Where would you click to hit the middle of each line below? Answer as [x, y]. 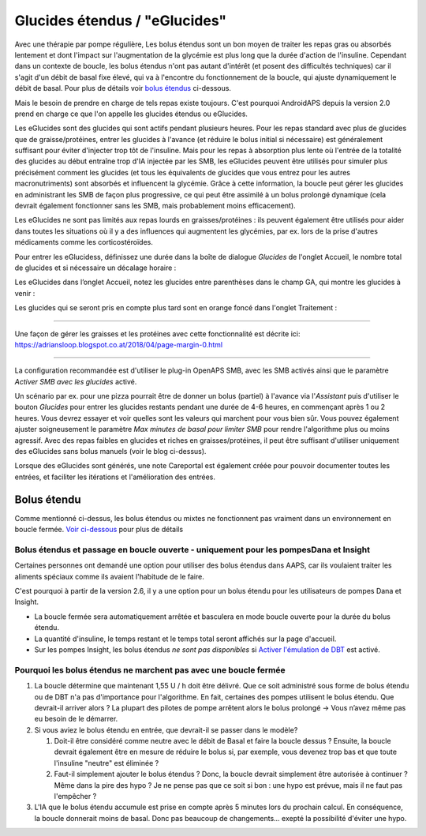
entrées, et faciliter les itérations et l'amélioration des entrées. [115, 477]
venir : [25, 293]
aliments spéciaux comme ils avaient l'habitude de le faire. [109, 576]
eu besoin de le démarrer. [76, 719]
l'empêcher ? [75, 797]
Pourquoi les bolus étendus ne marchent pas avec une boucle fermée [150, 669]
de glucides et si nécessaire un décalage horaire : [95, 268]
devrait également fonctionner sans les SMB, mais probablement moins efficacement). [155, 206]
